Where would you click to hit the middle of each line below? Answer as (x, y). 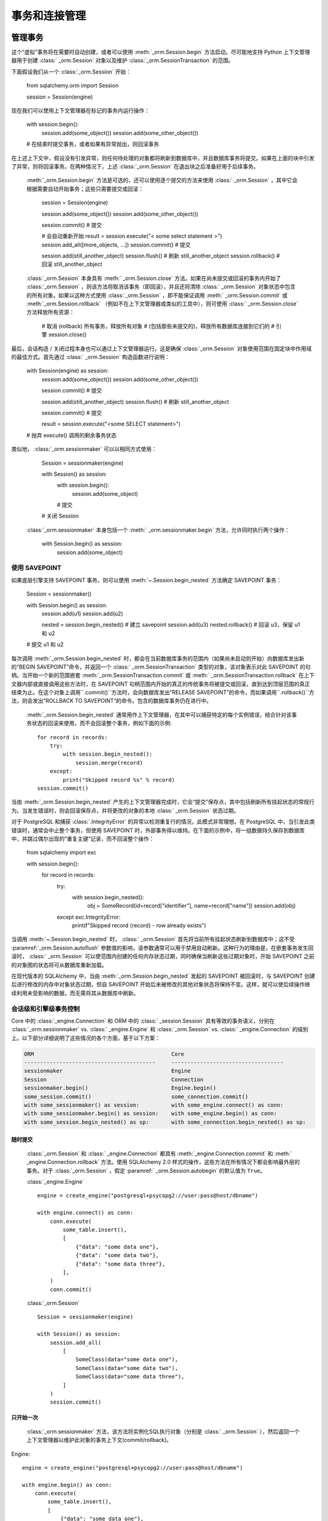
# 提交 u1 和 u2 (45, 644)
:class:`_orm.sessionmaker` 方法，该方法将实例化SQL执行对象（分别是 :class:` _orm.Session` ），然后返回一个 (163, 1431)
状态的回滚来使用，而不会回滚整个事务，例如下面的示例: (102, 723)
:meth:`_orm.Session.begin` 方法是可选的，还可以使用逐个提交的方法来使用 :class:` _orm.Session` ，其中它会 (162, 180)
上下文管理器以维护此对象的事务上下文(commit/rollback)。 (99, 1440)
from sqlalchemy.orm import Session (72, 86)
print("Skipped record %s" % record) (119, 780)
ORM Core (104, 1054)
